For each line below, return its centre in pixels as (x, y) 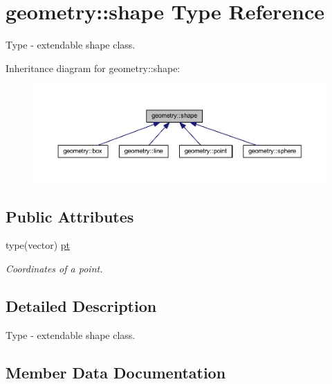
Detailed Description (81, 306)
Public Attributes (70, 216)
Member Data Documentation (116, 372)
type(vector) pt (38, 245)
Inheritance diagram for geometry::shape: (93, 68)
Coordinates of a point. (54, 269)
